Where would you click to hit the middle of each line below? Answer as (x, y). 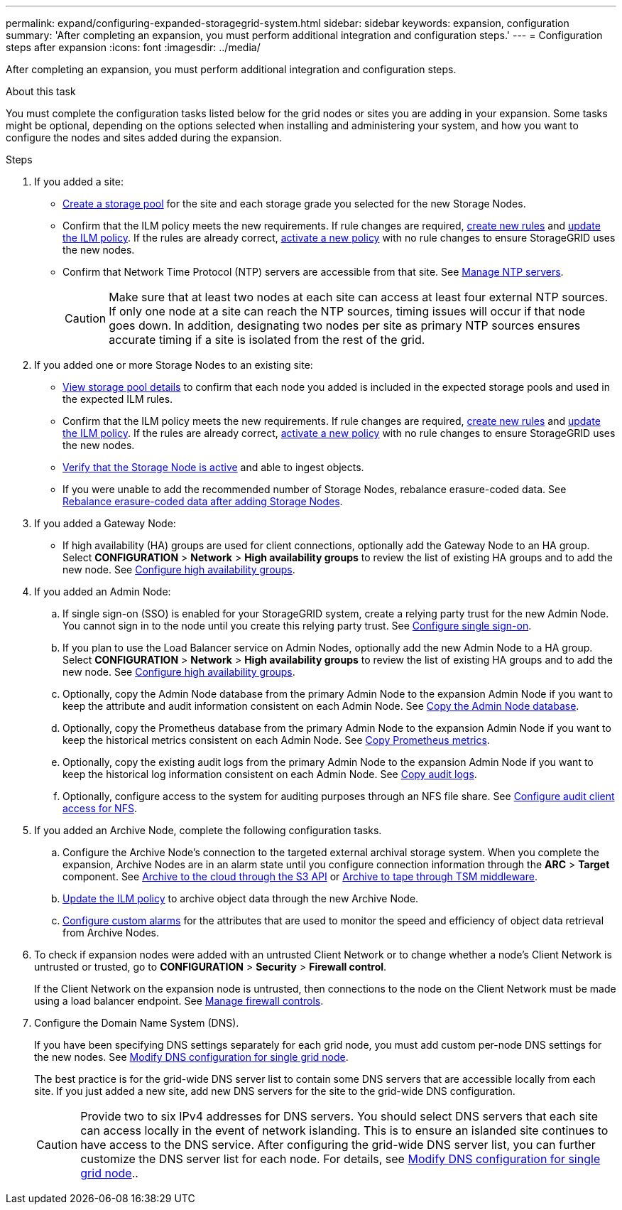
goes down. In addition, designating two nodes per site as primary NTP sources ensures (345, 325)
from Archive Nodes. (111, 933)
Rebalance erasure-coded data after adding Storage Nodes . (203, 501)
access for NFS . (100, 808)
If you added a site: (79, 182)
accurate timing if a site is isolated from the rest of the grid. (267, 340)
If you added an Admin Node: (103, 592)
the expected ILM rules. (118, 399)
